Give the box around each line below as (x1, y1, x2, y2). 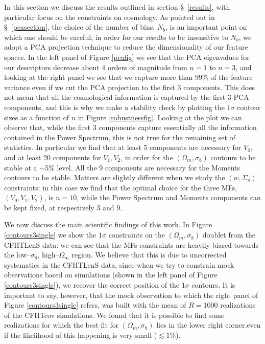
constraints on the (108, 229, 165, 240)
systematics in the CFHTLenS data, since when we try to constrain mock (4, 259, 234, 270)
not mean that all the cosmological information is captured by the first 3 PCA (4, 92, 249, 102)
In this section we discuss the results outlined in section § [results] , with (4, 2, 230, 12)
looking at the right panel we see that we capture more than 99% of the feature (4, 72, 253, 82)
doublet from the (202, 229, 255, 240)
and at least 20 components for (4, 152, 101, 162)
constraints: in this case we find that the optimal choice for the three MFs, (4, 182, 237, 192)
